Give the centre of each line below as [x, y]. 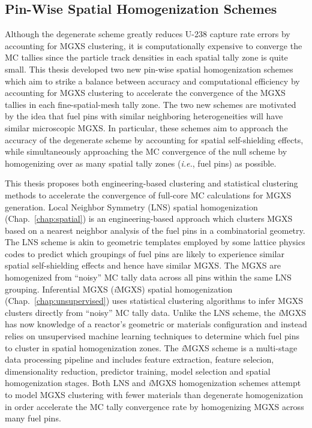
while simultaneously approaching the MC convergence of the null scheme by [146, 151]
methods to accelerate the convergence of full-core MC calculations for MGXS [148, 195]
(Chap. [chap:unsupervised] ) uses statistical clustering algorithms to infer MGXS [154, 301]
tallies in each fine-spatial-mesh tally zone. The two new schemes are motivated [151, 104]
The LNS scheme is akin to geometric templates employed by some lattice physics [155, 242]
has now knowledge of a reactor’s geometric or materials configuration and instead [156, 324]
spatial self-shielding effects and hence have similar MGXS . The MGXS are [143, 265]
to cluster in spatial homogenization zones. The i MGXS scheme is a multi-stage [151, 347]
